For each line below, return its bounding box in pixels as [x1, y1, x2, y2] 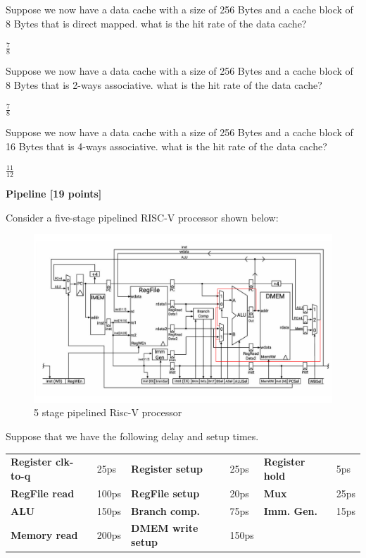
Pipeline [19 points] [6, 186, 102, 201]
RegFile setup [131, 485, 200, 500]
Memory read [11, 528, 78, 542]
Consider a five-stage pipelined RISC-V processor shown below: [6, 210, 279, 224]
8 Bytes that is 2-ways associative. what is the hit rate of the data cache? [6, 77, 322, 92]
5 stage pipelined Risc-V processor [34, 405, 182, 420]
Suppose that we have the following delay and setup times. [6, 428, 259, 443]
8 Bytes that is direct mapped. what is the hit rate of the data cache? [6, 16, 307, 30]
